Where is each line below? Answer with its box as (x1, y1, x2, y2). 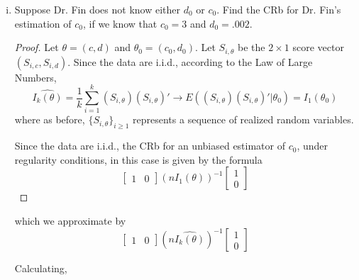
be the (238, 40, 265, 55)
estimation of (14, 16, 72, 30)
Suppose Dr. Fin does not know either (14, 2, 180, 16)
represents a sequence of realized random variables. (133, 112, 354, 127)
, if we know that (83, 16, 158, 30)
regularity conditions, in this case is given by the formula (14, 152, 263, 167)
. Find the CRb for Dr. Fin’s (216, 2, 341, 16)
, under (297, 138, 328, 153)
